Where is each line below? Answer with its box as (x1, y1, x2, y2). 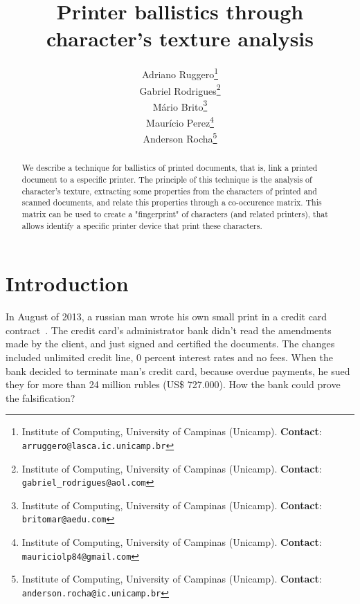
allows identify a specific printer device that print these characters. (21, 219, 262, 231)
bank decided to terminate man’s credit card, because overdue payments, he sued (6, 363, 350, 378)
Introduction (6, 269, 129, 298)
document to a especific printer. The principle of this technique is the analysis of (21, 174, 312, 185)
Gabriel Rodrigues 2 (139, 81, 221, 98)
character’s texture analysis (46, 24, 314, 53)
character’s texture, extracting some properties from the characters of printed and (21, 185, 317, 196)
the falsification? (6, 390, 75, 405)
